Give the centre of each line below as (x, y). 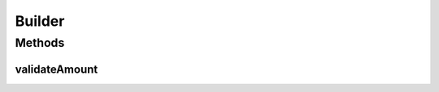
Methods (40, 43)
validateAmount (57, 69)
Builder (40, 21)
